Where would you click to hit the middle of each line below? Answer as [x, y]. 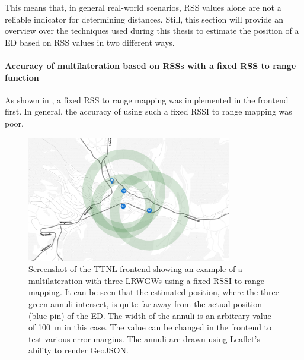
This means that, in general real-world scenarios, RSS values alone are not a [143, 7]
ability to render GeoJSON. [79, 350]
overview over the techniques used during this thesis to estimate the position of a [152, 31]
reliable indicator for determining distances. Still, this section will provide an [144, 19]
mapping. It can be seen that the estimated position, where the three [154, 292]
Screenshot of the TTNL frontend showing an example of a [135, 269]
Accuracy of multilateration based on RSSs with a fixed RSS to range [151, 65]
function [22, 77]
